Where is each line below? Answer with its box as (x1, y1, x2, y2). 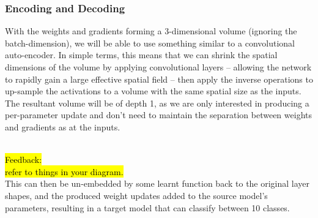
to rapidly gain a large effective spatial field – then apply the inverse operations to (5, 72, 313, 85)
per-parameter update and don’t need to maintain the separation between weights (5, 108, 312, 121)
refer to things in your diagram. (5, 165, 124, 178)
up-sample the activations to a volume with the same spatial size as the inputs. (5, 85, 301, 97)
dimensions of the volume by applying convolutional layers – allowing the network (5, 61, 312, 73)
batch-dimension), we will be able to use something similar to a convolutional (5, 36, 295, 49)
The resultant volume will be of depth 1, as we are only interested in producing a (5, 96, 309, 109)
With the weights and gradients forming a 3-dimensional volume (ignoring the (5, 24, 297, 37)
